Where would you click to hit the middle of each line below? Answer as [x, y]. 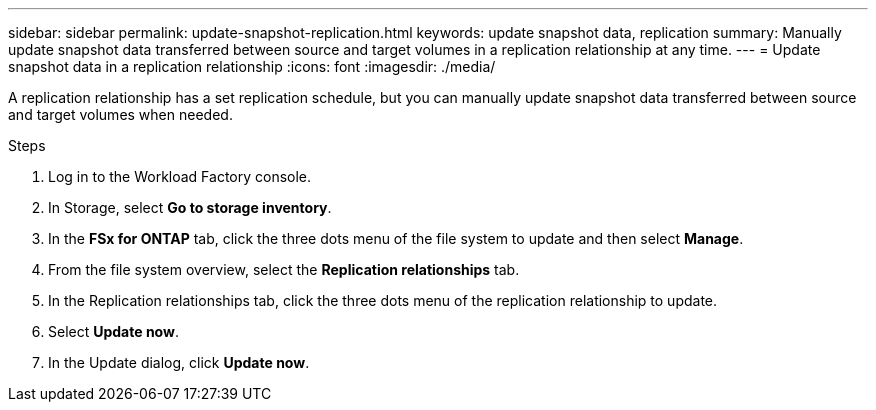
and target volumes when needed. [120, 114]
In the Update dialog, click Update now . [179, 362]
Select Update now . [113, 331]
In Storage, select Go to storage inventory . [190, 207]
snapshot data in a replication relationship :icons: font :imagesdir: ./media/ [252, 66]
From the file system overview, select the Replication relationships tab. [284, 269]
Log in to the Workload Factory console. [180, 176]
